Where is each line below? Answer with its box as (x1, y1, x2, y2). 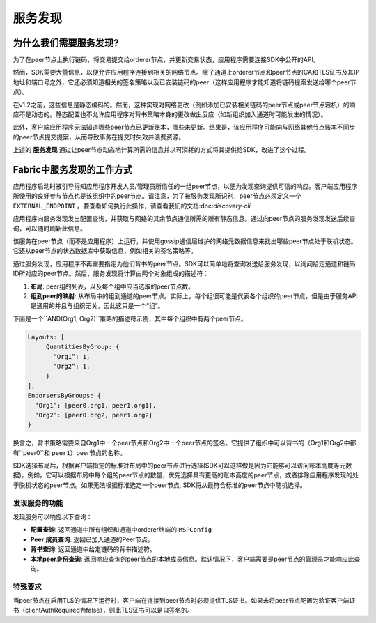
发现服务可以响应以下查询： (13, 512, 93, 521)
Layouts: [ (27, 333, 65, 341)
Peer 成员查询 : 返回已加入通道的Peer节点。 (30, 535, 155, 544)
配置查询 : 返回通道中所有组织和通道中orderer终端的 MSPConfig (30, 525, 212, 534)
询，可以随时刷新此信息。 (13, 224, 86, 233)
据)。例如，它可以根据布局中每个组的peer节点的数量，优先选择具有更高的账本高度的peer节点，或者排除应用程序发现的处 (13, 471, 359, 479)
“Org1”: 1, (53, 353, 91, 360)
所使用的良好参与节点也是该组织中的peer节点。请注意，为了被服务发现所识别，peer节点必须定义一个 (13, 192, 302, 200)
